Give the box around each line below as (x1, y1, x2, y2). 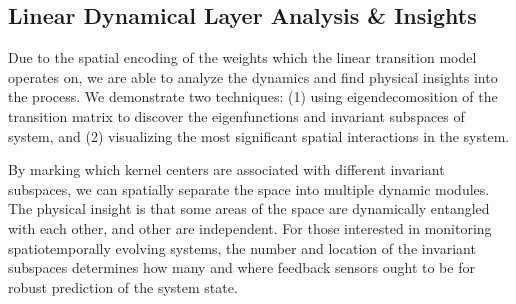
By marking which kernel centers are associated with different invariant (8, 159, 445, 180)
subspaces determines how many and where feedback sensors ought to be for (8, 257, 475, 278)
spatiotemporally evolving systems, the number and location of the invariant (8, 237, 476, 258)
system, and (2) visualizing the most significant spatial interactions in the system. (8, 125, 510, 146)
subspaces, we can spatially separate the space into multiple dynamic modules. (8, 178, 490, 199)
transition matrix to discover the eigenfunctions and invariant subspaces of (8, 105, 465, 126)
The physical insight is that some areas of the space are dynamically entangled (8, 198, 490, 219)
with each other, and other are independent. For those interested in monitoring (8, 217, 492, 238)
